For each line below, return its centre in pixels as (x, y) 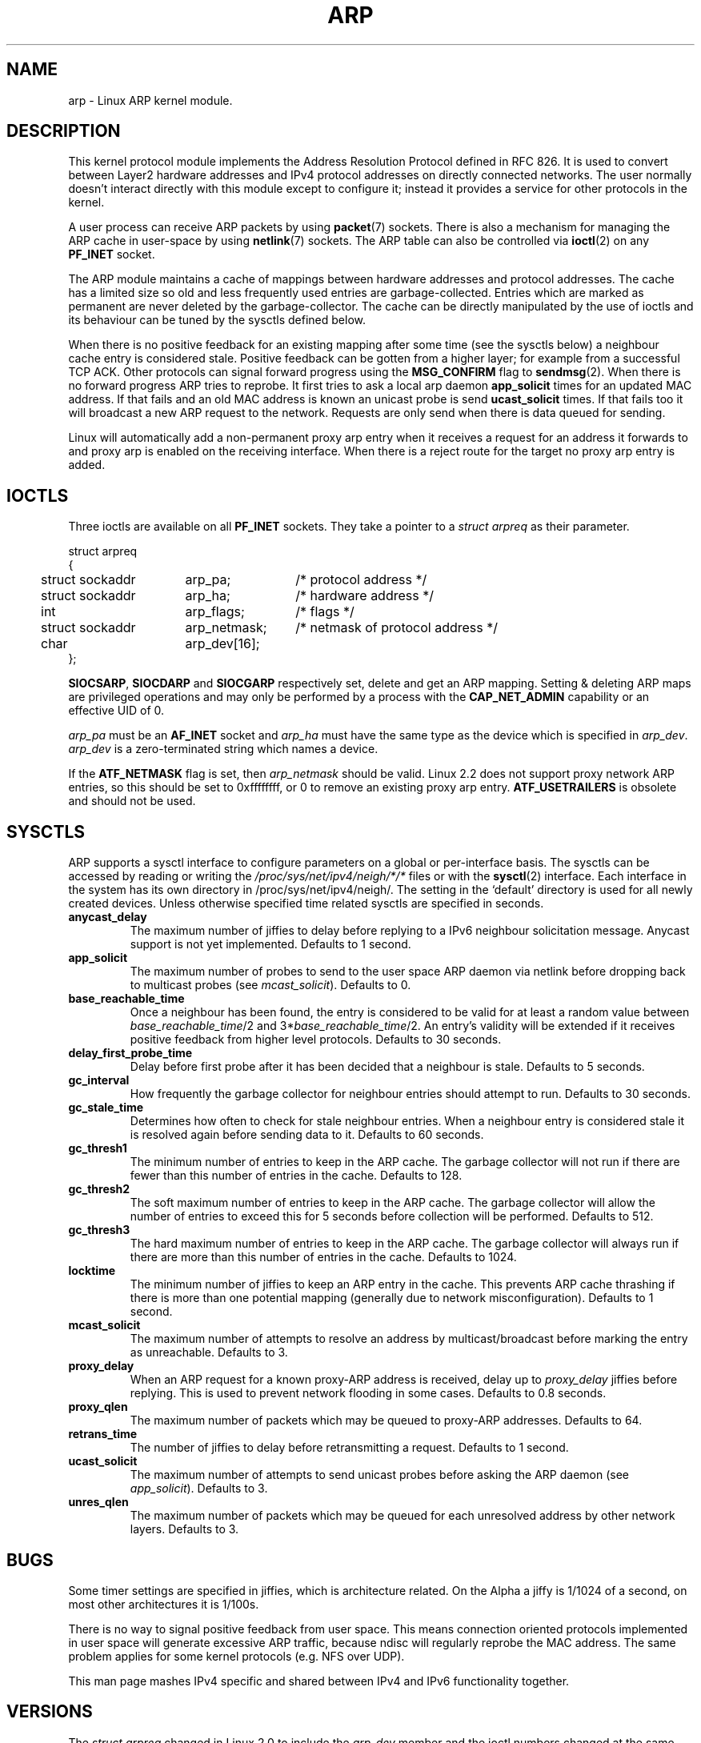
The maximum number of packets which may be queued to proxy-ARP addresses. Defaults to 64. (386, 1420)
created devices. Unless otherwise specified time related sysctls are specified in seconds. (306, 904)
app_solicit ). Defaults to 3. (199, 1489)
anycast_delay (108, 917)
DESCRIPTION (64, 131)
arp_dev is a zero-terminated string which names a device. (223, 749)
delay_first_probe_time (130, 1053)
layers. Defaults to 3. (184, 1529)
